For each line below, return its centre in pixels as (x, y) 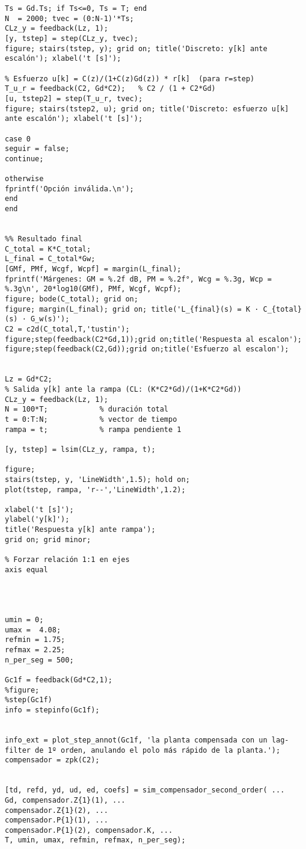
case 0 (18, 139)
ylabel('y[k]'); (37, 520)
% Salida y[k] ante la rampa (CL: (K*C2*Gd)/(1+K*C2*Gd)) (123, 389)
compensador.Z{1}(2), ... (57, 810)
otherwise (24, 179)
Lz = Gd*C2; (29, 379)
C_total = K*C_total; (48, 249)
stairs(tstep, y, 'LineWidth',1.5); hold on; (97, 479)
